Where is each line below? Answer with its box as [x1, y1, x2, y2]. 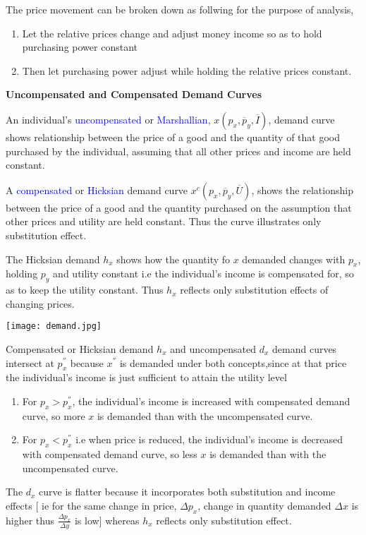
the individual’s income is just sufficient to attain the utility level [6, 370, 287, 385]
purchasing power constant [22, 40, 138, 54]
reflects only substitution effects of [180, 282, 329, 297]
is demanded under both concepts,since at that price [119, 355, 347, 370]
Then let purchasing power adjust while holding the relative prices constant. [22, 63, 352, 78]
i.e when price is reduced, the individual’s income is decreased [75, 432, 343, 447]
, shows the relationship [251, 182, 353, 197]
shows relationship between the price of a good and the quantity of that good [6, 129, 340, 144]
